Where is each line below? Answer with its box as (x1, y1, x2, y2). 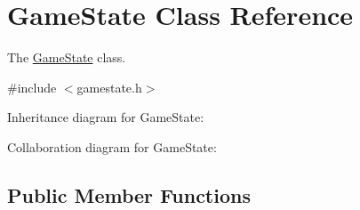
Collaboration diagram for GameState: (7, 137, 217, 156)
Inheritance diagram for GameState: (7, 108, 204, 126)
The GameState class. (7, 48, 126, 67)
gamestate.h (76, 77, 142, 96)
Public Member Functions (7, 181, 251, 208)
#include (7, 77, 57, 96)
